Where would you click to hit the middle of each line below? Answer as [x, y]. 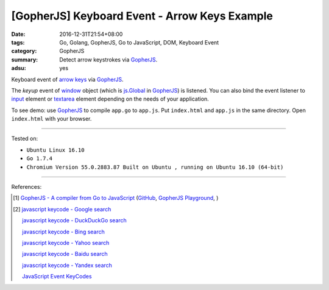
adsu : [19, 68]
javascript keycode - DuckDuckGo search [75, 221]
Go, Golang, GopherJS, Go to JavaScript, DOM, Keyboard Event [139, 42]
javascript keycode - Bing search [63, 232]
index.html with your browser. [51, 119]
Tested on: [25, 139]
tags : [18, 42]
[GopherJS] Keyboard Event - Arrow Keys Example [142, 16]
